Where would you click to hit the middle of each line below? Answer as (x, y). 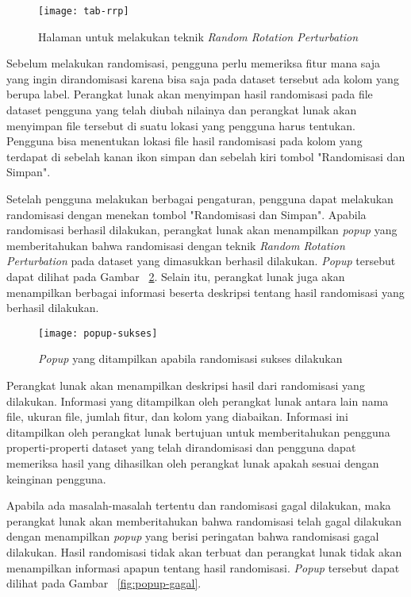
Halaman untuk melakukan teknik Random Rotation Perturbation (198, 36)
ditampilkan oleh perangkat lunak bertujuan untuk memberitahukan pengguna (198, 431)
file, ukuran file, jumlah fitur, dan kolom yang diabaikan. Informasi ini (177, 416)
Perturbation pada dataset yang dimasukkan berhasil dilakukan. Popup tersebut (201, 261)
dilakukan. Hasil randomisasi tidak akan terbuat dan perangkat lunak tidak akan (204, 551)
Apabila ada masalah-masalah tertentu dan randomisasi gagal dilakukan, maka (199, 505)
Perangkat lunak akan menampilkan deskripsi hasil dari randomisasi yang (186, 385)
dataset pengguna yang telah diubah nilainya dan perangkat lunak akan (182, 110)
